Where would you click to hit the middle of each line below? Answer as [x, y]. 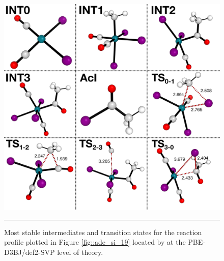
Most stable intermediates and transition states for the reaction [103, 232]
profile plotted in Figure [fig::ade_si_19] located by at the [95, 242]
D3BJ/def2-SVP [30, 252]
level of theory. [80, 252]
